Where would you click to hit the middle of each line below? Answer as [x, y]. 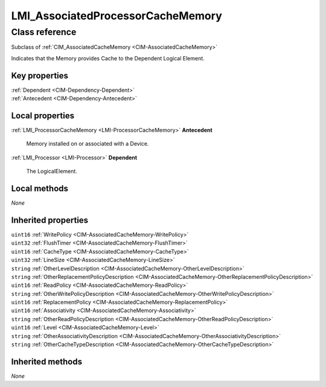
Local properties [43, 116]
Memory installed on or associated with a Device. [88, 144]
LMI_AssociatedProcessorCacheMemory [117, 16]
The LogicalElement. [52, 171]
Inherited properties [50, 220]
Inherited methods [47, 361]
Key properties [40, 75]
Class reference [44, 32]
